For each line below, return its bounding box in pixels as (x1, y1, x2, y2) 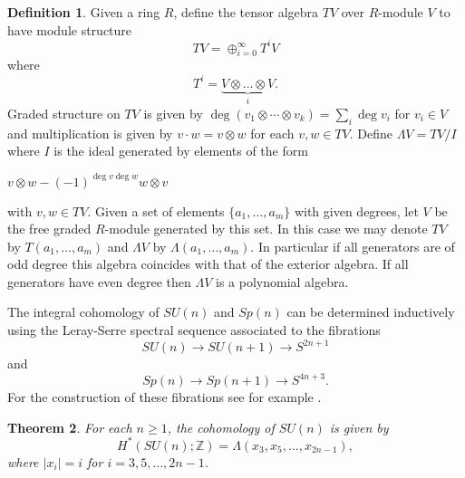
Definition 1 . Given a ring (7, 3, 160, 21)
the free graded (7, 219, 92, 238)
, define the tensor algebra (173, 3, 319, 21)
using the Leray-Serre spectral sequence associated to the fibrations (7, 320, 381, 339)
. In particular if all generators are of (250, 236, 455, 255)
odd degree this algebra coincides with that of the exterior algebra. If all (7, 254, 409, 273)
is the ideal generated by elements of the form (53, 141, 308, 160)
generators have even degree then (7, 272, 191, 291)
